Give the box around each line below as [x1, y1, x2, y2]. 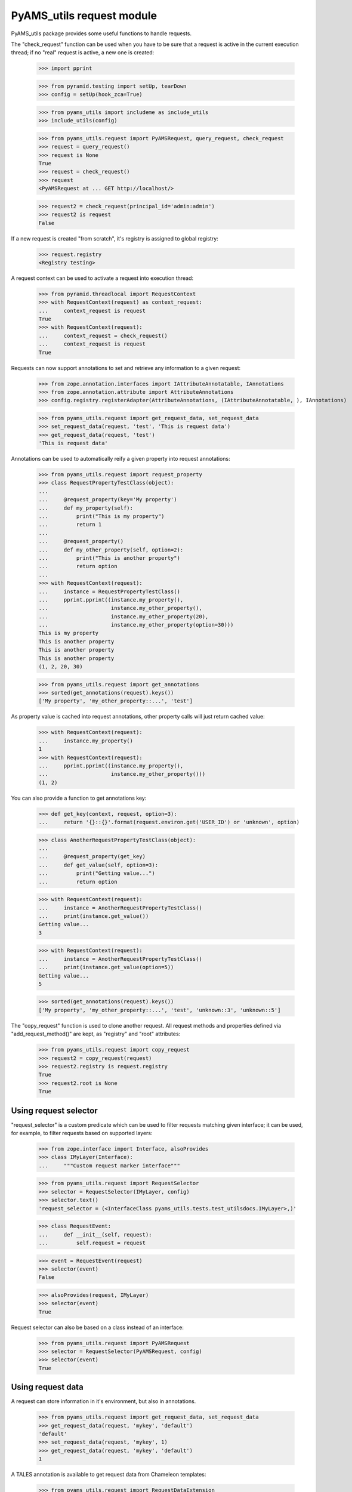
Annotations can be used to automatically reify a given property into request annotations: [11, 455, 230, 463]
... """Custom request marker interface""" [38, 1162, 180, 1169]
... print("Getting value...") [38, 870, 155, 877]
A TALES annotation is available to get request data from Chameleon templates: [11, 1471, 206, 1478]
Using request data [11, 1382, 84, 1392]
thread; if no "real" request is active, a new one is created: [11, 49, 155, 56]
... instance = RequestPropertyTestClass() [38, 588, 180, 595]
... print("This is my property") [38, 513, 165, 520]
